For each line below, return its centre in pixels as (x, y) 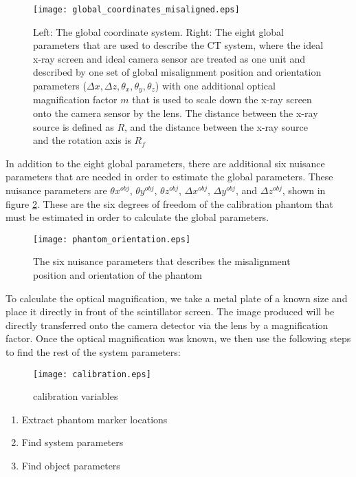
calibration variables (76, 396)
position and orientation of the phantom (118, 275)
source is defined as (74, 126)
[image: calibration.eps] (92, 374)
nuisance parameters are (56, 190)
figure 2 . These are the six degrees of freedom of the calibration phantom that (169, 203)
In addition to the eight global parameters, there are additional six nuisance (165, 163)
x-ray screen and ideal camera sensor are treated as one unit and (169, 58)
